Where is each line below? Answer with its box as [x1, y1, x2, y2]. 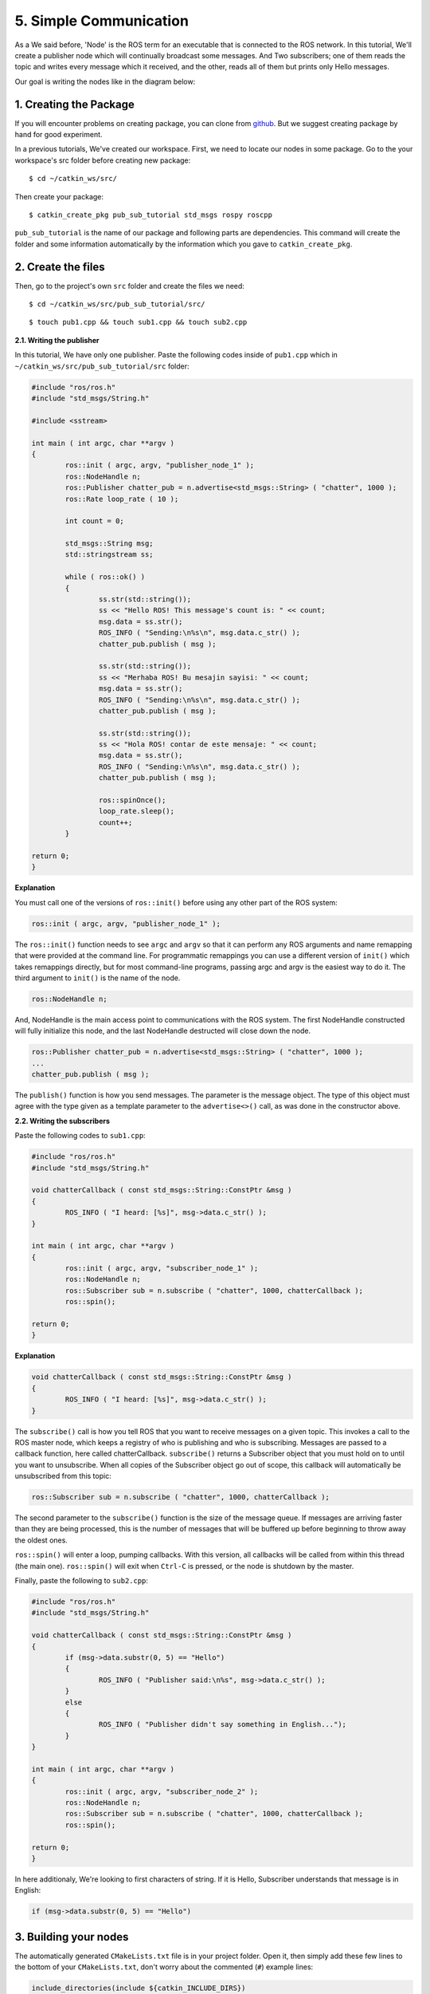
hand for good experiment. [14, 130, 103, 140]
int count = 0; [64, 517, 125, 526]
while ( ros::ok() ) [64, 573, 146, 581]
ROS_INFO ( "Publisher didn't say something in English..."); [98, 1720, 346, 1729]
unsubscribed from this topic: [14, 1472, 111, 1481]
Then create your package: [14, 191, 104, 201]
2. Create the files [14, 260, 105, 274]
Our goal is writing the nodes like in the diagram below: [14, 77, 196, 86]
